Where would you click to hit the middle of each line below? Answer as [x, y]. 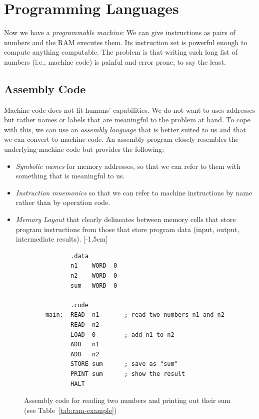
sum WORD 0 [94, 285]
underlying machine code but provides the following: [84, 149]
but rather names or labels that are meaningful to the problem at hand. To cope [127, 120]
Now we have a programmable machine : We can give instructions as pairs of [120, 32]
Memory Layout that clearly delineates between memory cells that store [126, 219]
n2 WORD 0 [94, 276]
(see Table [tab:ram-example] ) [70, 410]
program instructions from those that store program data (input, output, [127, 229]
